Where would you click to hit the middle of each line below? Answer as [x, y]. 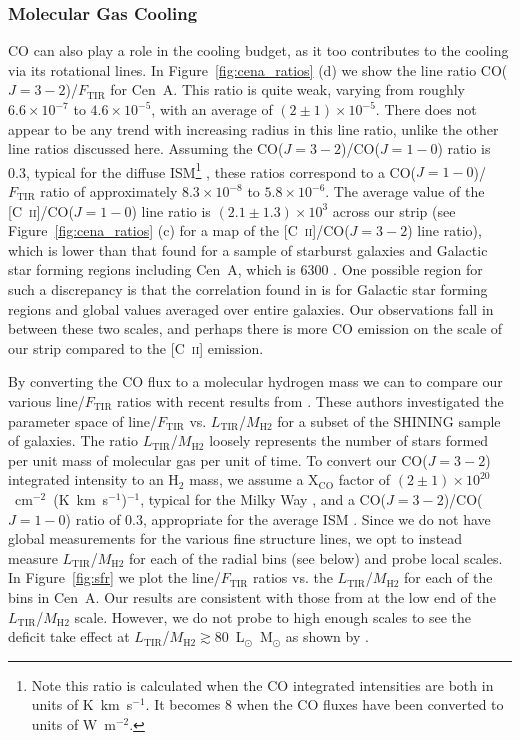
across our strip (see [394, 210]
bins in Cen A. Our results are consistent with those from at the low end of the [252, 596]
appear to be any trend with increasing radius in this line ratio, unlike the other [253, 128]
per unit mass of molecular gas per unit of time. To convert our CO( [218, 459]
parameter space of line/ [83, 420]
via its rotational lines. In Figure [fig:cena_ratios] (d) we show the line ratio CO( [258, 69]
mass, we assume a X [254, 479]
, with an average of [212, 109]
